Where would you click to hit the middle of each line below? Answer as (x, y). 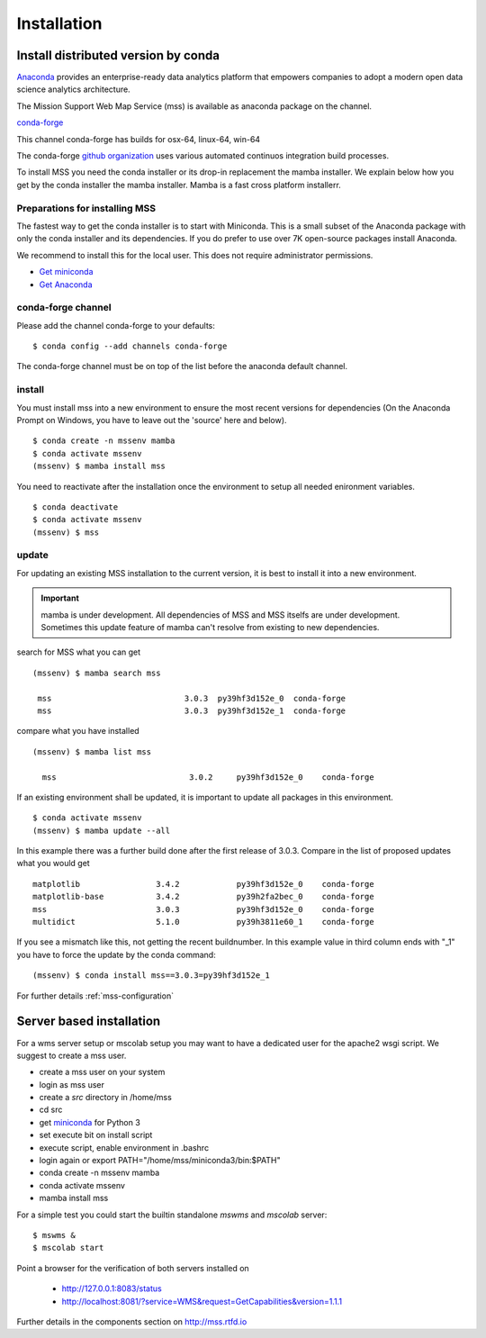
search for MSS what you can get (79, 652)
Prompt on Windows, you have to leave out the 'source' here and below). (152, 420)
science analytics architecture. (73, 89)
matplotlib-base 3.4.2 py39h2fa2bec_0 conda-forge (203, 897)
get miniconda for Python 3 (90, 1122)
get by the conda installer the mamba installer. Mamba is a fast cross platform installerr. (179, 185)
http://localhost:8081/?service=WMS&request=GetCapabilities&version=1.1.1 (202, 1301)
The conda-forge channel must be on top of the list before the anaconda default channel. (182, 366)
